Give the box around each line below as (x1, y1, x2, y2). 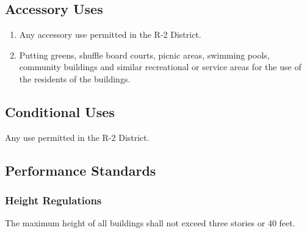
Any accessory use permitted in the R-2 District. (19, 28, 201, 41)
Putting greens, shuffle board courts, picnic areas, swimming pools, (19, 48, 270, 61)
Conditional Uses (5, 102, 115, 121)
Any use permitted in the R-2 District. (5, 131, 150, 143)
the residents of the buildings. (19, 72, 131, 85)
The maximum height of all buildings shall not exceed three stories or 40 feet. (5, 217, 295, 229)
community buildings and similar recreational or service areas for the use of (19, 60, 302, 73)
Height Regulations (5, 193, 102, 208)
